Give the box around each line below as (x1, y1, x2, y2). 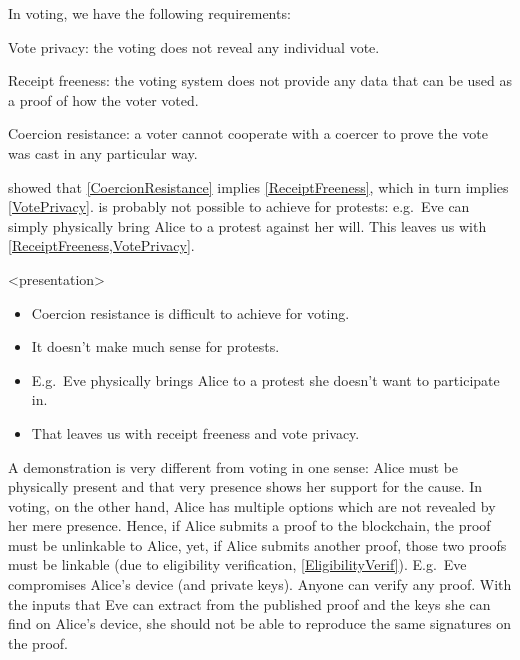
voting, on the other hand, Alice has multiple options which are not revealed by (8, 495, 496, 516)
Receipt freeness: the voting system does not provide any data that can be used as (8, 70, 512, 91)
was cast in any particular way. (8, 142, 198, 163)
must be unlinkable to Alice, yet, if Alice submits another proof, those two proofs (8, 534, 507, 555)
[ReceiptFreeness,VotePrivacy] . (8, 235, 195, 256)
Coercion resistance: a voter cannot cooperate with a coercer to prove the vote (8, 123, 488, 144)
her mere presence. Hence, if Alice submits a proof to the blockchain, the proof (8, 515, 491, 536)
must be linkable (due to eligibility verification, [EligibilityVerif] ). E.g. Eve (8, 554, 467, 575)
